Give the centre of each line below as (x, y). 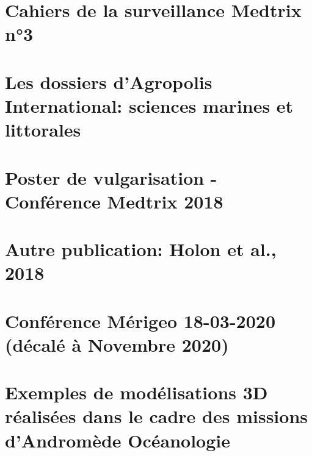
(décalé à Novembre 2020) (117, 344)
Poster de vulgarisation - (111, 177)
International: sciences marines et (149, 105)
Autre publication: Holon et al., (141, 249)
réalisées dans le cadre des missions (156, 416)
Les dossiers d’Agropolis (109, 81)
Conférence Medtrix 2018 (114, 201)
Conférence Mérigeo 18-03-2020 (140, 320)
